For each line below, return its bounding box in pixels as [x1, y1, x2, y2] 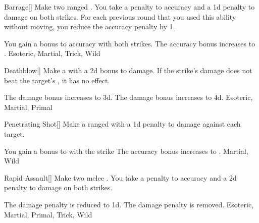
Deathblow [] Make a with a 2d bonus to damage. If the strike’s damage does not [4, 65, 252, 75]
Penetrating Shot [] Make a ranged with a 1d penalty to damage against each [4, 119, 241, 129]
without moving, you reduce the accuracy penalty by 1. [4, 21, 175, 32]
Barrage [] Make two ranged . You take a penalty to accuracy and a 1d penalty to [4, 2, 255, 12]
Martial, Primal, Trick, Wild [4, 209, 92, 219]
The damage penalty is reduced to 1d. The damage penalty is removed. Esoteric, [4, 199, 254, 209]
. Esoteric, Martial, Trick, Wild [4, 48, 100, 59]
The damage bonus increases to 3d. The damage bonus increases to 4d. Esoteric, [4, 92, 253, 102]
